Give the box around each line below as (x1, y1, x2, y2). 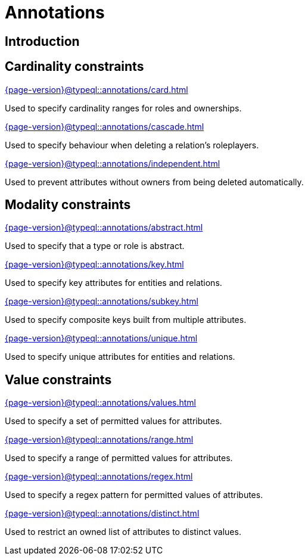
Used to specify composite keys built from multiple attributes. (5, 315, 247, 325)
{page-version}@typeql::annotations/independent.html (5, 158, 220, 169)
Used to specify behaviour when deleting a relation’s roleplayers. (5, 139, 259, 150)
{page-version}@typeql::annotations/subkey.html (5, 296, 198, 307)
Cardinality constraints (5, 59, 144, 74)
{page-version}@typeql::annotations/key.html (5, 259, 184, 270)
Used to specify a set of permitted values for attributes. (5, 416, 222, 427)
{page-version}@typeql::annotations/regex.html (5, 471, 193, 482)
